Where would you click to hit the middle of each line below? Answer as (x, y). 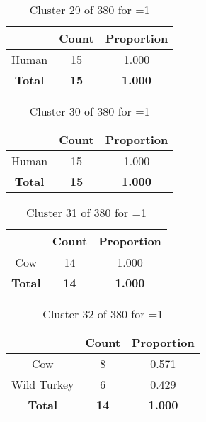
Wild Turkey (43, 384)
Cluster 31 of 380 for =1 (86, 212)
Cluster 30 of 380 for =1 (90, 111)
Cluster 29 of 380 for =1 (90, 10)
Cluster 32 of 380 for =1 (103, 314)
